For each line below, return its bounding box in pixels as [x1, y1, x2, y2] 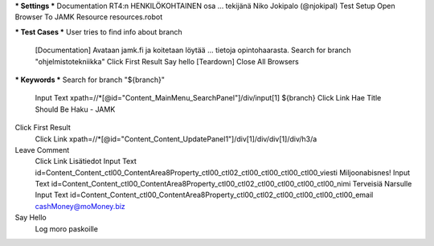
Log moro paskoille [35, 223, 98, 233]
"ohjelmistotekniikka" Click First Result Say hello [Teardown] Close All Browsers [35, 56, 299, 66]
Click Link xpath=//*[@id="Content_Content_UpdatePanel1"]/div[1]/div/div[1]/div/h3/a [35, 133, 317, 144]
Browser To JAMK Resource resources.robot [14, 12, 163, 22]
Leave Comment [14, 145, 70, 154]
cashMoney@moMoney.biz [35, 201, 126, 211]
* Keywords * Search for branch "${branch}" [14, 75, 165, 84]
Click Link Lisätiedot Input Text [35, 157, 137, 166]
